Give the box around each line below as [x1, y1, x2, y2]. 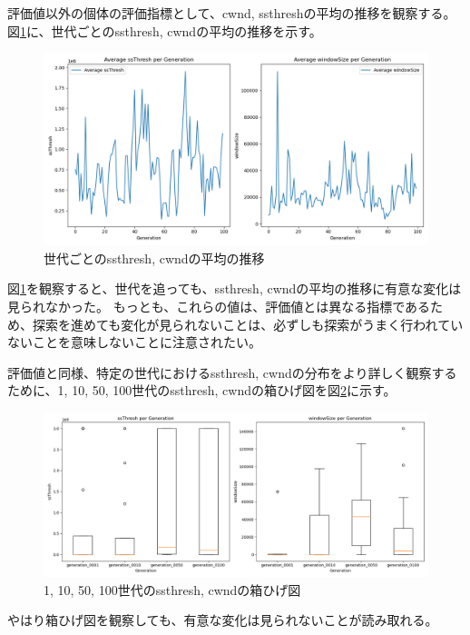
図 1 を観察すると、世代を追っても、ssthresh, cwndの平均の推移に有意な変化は [7, 279, 462, 298]
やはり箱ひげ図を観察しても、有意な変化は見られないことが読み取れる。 [7, 610, 438, 630]
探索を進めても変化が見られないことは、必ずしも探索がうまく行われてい [32, 314, 464, 333]
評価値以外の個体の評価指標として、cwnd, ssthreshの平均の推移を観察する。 [7, 4, 456, 22]
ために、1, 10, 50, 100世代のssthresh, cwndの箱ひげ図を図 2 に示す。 [7, 381, 397, 400]
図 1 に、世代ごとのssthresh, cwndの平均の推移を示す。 [7, 21, 322, 40]
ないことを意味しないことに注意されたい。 [7, 332, 261, 352]
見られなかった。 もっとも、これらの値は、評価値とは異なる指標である [7, 296, 431, 315]
